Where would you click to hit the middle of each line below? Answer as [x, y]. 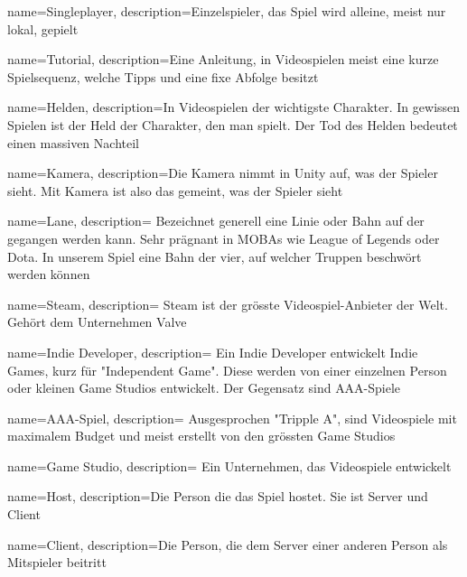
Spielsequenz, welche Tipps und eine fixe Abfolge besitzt [163, 76]
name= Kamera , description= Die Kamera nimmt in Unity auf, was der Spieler [223, 173]
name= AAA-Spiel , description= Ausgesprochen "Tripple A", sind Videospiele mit [232, 418]
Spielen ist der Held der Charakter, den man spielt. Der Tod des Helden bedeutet [233, 124]
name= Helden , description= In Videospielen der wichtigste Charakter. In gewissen [234, 107]
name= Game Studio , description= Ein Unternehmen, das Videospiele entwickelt [229, 465]
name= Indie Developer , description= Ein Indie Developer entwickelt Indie [213, 352]
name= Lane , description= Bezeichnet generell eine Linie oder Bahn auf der [216, 221]
